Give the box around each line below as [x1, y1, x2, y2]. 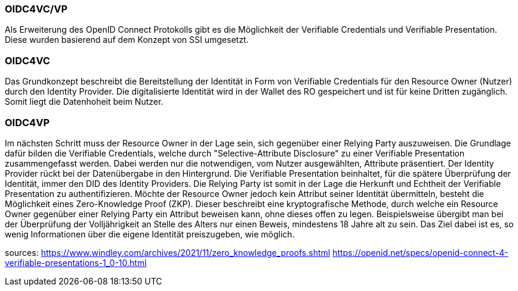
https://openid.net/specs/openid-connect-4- [332, 247, 508, 258]
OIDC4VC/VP [5, 3, 68, 15]
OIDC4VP [5, 116, 50, 129]
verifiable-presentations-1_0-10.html [5, 257, 147, 268]
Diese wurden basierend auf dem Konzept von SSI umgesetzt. [5, 35, 249, 45]
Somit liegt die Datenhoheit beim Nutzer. [5, 96, 164, 107]
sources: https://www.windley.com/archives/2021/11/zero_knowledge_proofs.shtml [5, 247, 331, 258]
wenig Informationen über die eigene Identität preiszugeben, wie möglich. [5, 229, 295, 239]
